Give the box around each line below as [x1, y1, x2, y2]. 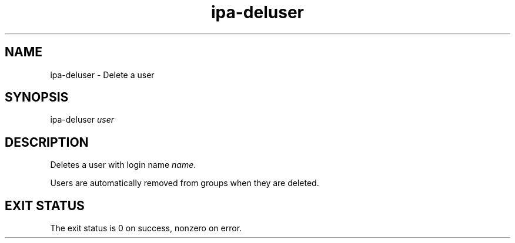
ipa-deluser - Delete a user [50, 69, 155, 80]
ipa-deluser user [50, 114, 114, 125]
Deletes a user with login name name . [50, 160, 196, 170]
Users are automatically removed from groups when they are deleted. [50, 178, 319, 188]
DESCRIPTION [5, 134, 89, 150]
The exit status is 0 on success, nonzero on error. [50, 223, 242, 234]
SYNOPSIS [5, 90, 69, 105]
